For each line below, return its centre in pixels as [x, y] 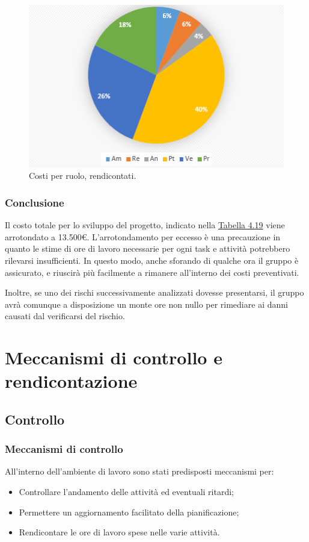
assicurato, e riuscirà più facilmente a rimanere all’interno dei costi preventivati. [152, 272]
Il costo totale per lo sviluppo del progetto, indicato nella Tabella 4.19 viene [145, 225]
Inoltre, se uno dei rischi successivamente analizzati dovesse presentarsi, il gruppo [154, 292]
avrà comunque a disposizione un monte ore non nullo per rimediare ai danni [146, 304]
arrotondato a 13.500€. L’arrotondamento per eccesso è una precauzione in [143, 236]
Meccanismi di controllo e [114, 357]
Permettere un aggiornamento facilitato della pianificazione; [129, 512]
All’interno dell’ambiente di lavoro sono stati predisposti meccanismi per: [139, 471]
